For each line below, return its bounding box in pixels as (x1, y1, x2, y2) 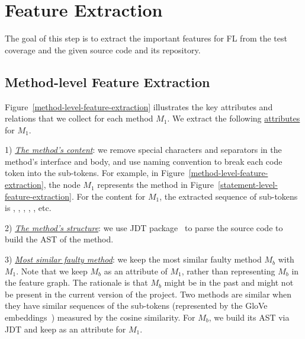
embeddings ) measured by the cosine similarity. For (5, 311, 195, 324)
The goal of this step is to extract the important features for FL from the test (5, 32, 287, 44)
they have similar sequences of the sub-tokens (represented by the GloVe (5, 299, 268, 312)
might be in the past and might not (164, 276, 294, 289)
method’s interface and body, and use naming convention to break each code (5, 155, 282, 167)
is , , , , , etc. (5, 202, 52, 214)
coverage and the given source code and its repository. (5, 43, 201, 56)
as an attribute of (104, 264, 168, 277)
